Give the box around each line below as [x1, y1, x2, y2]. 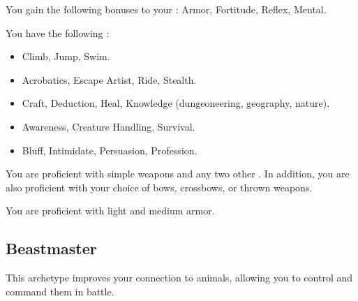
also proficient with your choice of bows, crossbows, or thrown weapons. [6, 179, 313, 194]
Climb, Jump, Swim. [22, 49, 110, 64]
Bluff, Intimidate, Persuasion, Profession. [22, 142, 197, 157]
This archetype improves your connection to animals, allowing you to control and [6, 270, 352, 285]
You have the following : [6, 25, 110, 40]
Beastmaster [6, 237, 97, 259]
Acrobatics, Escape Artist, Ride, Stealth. [22, 72, 197, 87]
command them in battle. [6, 284, 114, 298]
